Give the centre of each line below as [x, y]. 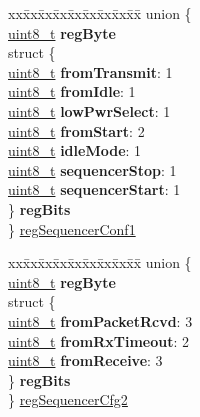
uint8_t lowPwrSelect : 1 [89, 110]
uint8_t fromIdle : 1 [72, 91]
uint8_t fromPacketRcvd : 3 [100, 320]
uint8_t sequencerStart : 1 [94, 189]
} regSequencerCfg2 [68, 399]
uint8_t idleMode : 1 [75, 150]
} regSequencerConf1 [72, 228]
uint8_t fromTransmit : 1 [90, 71]
